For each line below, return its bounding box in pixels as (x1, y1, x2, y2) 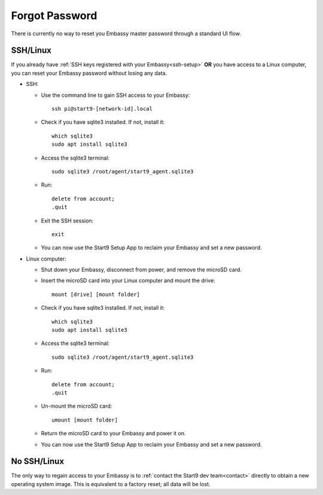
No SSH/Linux (11, 456, 65, 466)
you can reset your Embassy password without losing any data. (11, 69, 167, 77)
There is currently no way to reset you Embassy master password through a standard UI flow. (11, 30, 242, 37)
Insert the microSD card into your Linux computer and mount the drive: (41, 277, 215, 284)
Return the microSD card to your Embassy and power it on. (41, 430, 186, 437)
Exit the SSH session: (41, 217, 94, 224)
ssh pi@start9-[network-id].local (51, 105, 153, 112)
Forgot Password (11, 9, 97, 22)
